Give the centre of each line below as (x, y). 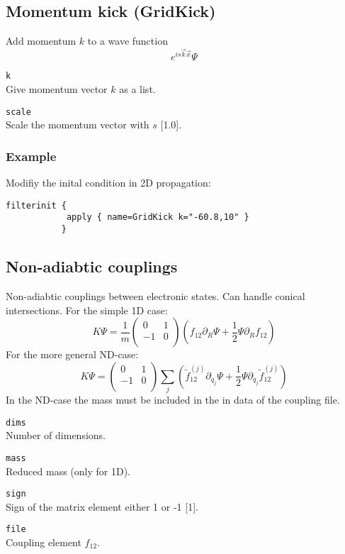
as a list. (137, 89)
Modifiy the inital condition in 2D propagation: (108, 183)
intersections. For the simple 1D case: (87, 310)
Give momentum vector (57, 89)
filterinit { (36, 205)
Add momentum (41, 41)
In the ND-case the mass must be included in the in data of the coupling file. (173, 400)
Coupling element (44, 542)
